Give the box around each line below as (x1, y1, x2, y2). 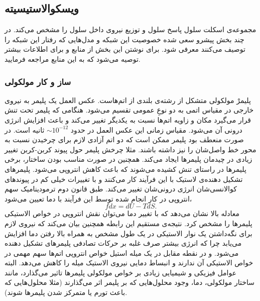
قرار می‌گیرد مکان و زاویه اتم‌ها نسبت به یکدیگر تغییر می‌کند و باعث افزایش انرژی (5, 114, 251, 125)
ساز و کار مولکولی (5, 75, 71, 87)
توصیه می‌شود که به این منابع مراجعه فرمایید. (5, 53, 141, 64)
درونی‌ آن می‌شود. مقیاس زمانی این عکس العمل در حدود (70, 124, 242, 135)
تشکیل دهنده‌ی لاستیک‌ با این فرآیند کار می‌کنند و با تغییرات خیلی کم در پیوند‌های (5, 173, 243, 184)
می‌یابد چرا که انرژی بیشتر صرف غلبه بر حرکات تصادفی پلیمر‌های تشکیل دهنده (5, 238, 242, 248)
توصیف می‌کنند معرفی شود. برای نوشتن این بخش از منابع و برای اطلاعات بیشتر (5, 44, 245, 54)
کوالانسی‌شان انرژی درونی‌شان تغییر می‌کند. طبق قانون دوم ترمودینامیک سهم (5, 183, 237, 194)
